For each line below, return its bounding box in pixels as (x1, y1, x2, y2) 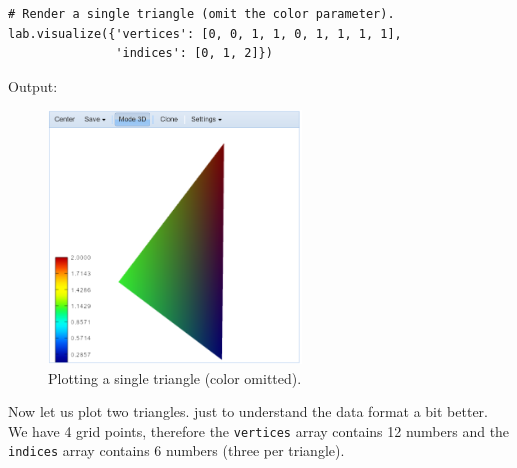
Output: (8, 75, 58, 96)
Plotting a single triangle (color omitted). (48, 367, 302, 388)
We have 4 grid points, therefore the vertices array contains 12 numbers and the (8, 420, 510, 441)
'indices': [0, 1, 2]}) (115, 46, 273, 61)
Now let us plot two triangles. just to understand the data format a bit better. (8, 401, 488, 422)
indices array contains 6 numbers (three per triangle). (8, 440, 345, 461)
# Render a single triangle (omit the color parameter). (8, 7, 395, 21)
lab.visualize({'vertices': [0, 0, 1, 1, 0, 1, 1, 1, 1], (8, 26, 402, 41)
